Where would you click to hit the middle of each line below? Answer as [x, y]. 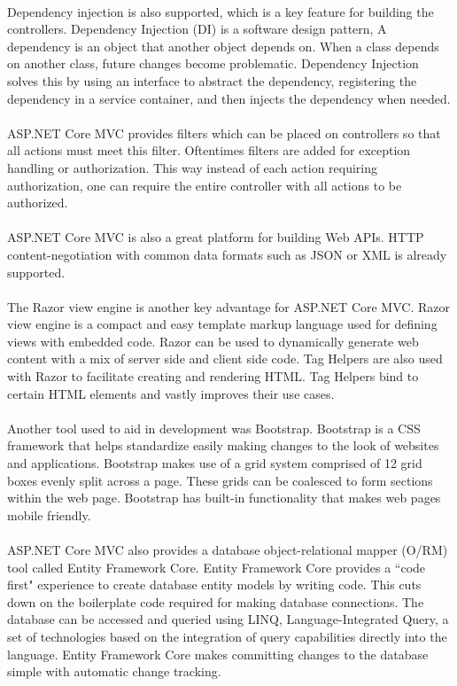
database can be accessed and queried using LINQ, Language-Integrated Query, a [228, 619]
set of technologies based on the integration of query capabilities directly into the [227, 636]
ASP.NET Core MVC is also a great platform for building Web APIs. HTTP [216, 237]
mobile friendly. [49, 514]
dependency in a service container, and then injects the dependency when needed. [229, 98]
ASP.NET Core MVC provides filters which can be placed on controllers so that [224, 133]
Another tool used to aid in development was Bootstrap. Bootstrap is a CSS [214, 428]
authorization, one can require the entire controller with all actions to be [205, 185]
